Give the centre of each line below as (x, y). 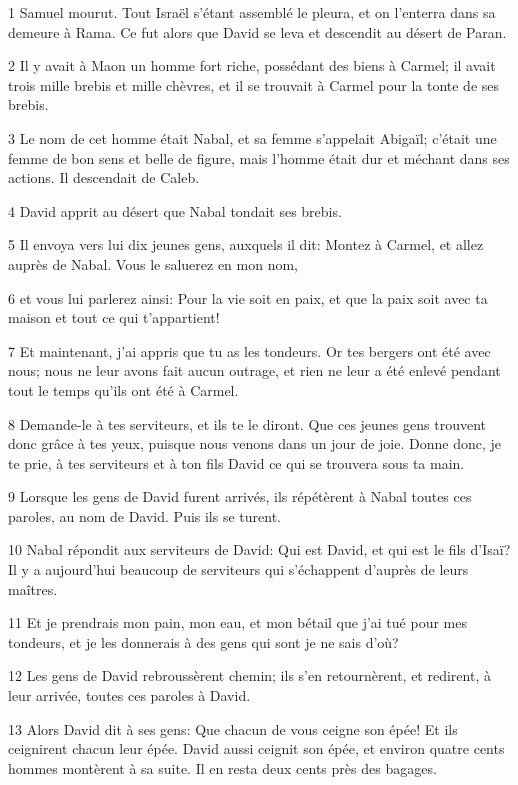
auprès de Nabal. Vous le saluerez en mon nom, (153, 263)
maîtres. (33, 588)
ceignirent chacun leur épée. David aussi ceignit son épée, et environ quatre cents (256, 748)
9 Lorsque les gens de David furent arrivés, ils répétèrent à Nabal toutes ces (240, 496)
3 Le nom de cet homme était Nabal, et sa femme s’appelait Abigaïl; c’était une (252, 137)
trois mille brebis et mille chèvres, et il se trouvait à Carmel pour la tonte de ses (254, 84)
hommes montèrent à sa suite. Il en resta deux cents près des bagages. (222, 767)
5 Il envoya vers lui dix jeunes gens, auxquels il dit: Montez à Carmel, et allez (246, 244)
